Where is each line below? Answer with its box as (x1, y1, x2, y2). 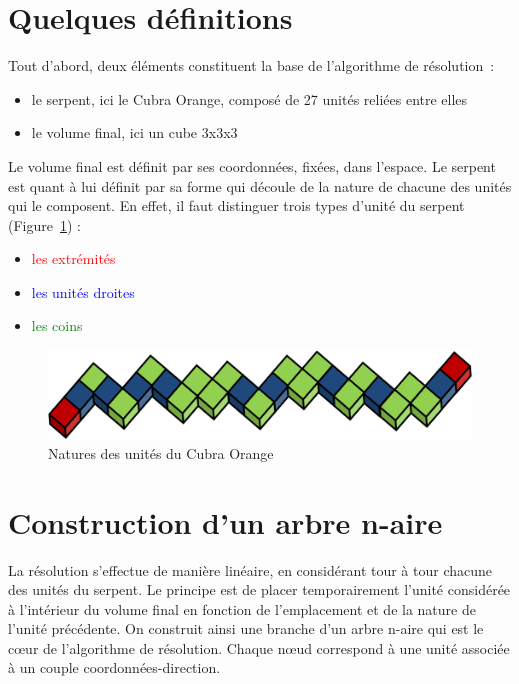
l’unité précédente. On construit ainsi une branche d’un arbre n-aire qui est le (8, 618, 484, 639)
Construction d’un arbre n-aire (8, 501, 443, 542)
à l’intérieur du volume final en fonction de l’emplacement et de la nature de (8, 598, 476, 619)
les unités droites (31, 281, 135, 302)
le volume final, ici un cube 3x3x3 (31, 122, 238, 143)
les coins (31, 315, 83, 336)
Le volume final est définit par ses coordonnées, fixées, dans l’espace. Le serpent (8, 155, 496, 176)
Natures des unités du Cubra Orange (48, 442, 274, 463)
